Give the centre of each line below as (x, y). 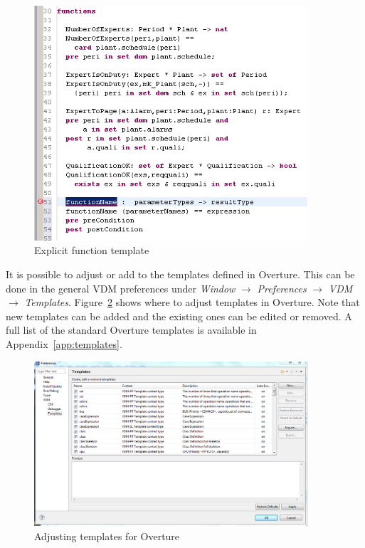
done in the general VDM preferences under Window (121, 288)
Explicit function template (92, 250)
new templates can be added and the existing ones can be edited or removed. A (179, 316)
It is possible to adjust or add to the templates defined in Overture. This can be (180, 274)
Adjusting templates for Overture (107, 536)
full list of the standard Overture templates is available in (131, 330)
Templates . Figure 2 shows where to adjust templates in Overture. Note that (192, 302)
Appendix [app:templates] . (64, 344)
